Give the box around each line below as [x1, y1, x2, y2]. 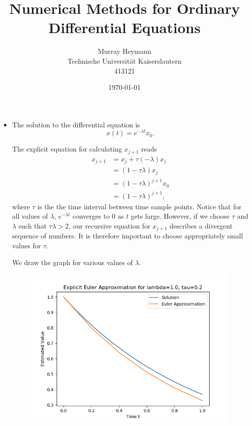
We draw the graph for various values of [12, 257, 133, 267]
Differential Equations [48, 17, 201, 38]
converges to [72, 211, 110, 221]
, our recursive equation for [68, 221, 151, 231]
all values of [12, 211, 48, 221]
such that [18, 221, 47, 231]
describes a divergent [169, 221, 233, 231]
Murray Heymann [97, 46, 152, 56]
